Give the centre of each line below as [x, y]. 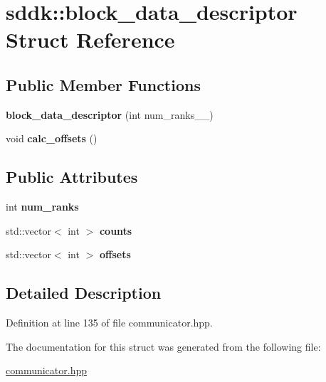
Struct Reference [90, 39]
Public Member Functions [103, 84]
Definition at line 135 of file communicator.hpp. [109, 323]
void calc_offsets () [52, 138]
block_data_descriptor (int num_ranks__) [110, 114]
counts [116, 230]
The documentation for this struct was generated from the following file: [163, 346]
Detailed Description [84, 293]
